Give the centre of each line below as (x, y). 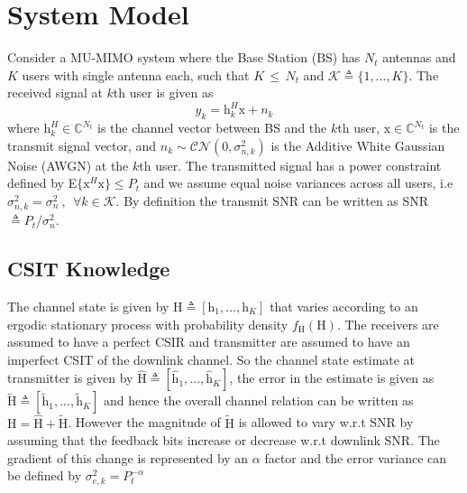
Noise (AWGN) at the (68, 165)
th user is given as (163, 93)
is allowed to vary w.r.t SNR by (326, 422)
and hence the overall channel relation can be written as (259, 400)
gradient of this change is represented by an (128, 457)
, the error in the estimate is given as (332, 378)
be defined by (45, 475)
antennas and (419, 57)
